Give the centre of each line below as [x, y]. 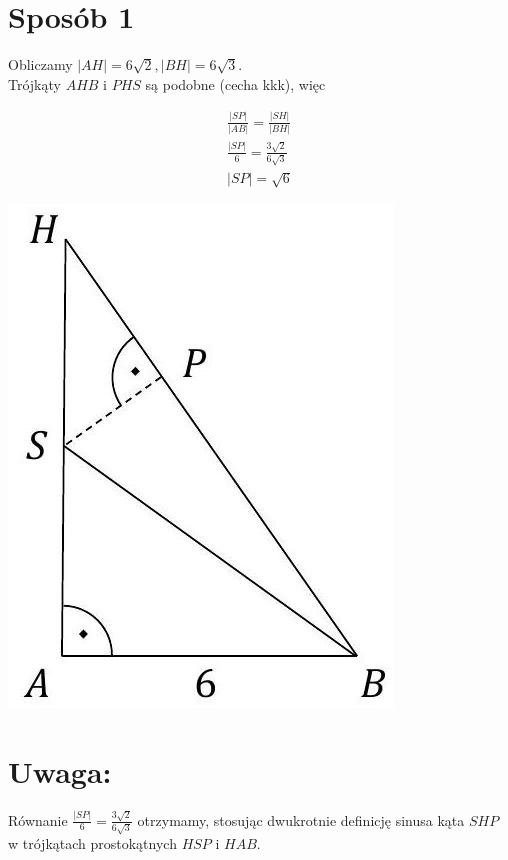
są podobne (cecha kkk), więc [235, 83]
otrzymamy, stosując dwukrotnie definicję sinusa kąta [301, 819]
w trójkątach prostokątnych [92, 843]
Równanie [38, 819]
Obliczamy [40, 64]
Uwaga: [60, 771]
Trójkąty [34, 83]
